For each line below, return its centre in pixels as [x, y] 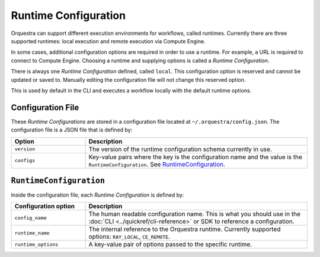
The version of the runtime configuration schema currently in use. [180, 149]
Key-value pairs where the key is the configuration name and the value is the [195, 157]
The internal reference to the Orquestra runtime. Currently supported [185, 229]
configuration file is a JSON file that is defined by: [72, 130]
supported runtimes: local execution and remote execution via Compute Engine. [108, 41]
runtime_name [32, 233]
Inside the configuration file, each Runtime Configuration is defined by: [97, 195]
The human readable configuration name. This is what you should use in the [194, 214]
